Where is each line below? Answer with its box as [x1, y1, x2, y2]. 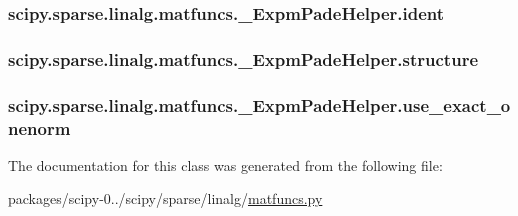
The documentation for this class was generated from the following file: [8, 154, 443, 175]
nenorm [8, 115, 71, 140]
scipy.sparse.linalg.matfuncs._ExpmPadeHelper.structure [8, 46, 479, 71]
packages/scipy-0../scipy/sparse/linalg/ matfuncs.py [8, 188, 323, 209]
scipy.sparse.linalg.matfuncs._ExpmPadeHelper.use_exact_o [8, 92, 511, 117]
